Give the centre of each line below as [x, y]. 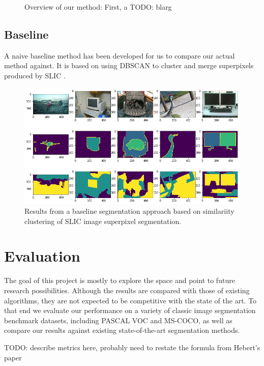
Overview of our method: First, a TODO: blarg [98, 7]
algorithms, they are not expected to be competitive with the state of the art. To [130, 300]
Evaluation [42, 256]
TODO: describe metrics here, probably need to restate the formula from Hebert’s [132, 347]
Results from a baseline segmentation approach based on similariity [129, 211]
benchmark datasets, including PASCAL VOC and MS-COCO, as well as [118, 320]
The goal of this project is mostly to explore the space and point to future [120, 280]
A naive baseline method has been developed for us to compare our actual [120, 55]
